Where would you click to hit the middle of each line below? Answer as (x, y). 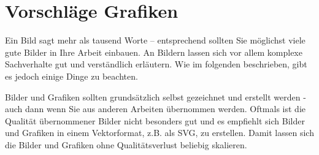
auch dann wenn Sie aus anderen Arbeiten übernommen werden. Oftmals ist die (156, 109)
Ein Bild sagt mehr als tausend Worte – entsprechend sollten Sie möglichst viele (155, 40)
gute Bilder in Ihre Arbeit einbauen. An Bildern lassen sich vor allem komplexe (154, 52)
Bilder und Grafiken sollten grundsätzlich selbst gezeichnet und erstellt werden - (156, 96)
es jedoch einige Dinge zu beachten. (71, 76)
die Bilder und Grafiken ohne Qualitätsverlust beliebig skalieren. (126, 144)
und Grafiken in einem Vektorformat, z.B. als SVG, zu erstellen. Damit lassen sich (159, 133)
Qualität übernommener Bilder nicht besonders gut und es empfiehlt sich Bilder (155, 120)
